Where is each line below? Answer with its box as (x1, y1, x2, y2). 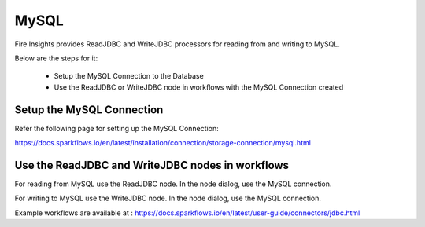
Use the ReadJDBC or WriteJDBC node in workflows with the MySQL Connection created (54, 82, 344, 92)
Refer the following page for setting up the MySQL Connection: (14, 123, 220, 133)
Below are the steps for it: (14, 53, 98, 63)
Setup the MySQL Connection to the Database (54, 71, 204, 81)
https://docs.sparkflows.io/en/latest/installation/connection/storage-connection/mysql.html (14, 138, 311, 148)
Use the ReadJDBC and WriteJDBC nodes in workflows (14, 158, 290, 172)
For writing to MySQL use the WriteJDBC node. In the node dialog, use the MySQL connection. (14, 193, 322, 203)
